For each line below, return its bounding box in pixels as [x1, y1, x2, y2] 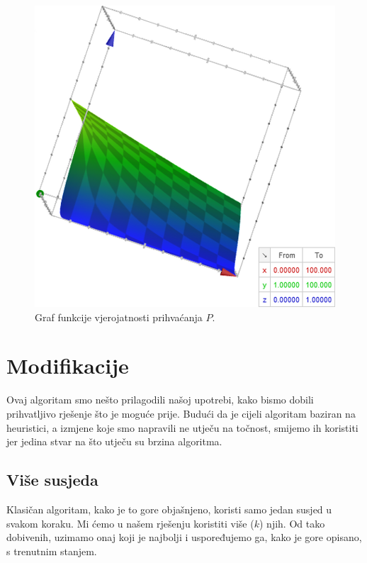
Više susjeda [6, 469, 98, 491]
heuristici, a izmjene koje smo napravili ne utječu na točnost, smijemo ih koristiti [6, 420, 358, 435]
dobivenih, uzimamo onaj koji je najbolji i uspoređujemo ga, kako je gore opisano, [6, 530, 362, 545]
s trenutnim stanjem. [6, 543, 97, 558]
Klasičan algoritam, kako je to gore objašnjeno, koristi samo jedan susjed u [6, 501, 332, 516]
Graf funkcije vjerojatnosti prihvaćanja [35, 309, 203, 324]
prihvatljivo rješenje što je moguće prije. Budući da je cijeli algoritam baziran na [6, 406, 356, 420]
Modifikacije [6, 351, 129, 380]
